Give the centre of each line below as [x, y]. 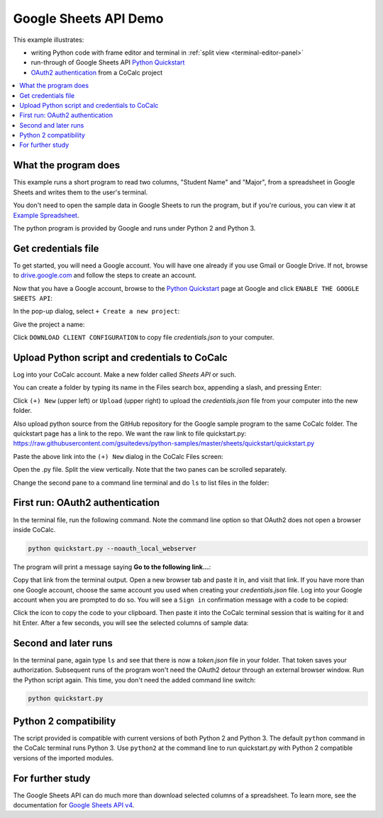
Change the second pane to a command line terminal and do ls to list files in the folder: [141, 482]
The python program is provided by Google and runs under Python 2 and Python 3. [134, 228]
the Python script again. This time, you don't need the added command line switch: [134, 680]
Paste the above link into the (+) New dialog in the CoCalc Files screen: [118, 456]
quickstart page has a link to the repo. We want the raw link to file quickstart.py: [130, 433]
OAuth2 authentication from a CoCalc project [97, 72]
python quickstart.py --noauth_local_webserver [112, 548]
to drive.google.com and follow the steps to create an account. [105, 275]
